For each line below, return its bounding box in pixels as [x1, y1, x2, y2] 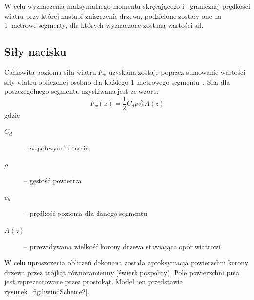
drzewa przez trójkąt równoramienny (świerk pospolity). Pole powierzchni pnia [4, 267, 240, 277]
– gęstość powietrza [24, 175, 82, 186]
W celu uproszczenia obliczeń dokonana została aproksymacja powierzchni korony [4, 257, 249, 268]
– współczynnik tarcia [24, 143, 89, 153]
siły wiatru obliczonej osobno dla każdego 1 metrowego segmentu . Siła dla [4, 76, 230, 86]
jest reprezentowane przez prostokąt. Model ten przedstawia [4, 277, 183, 287]
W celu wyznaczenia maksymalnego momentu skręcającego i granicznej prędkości [4, 1, 250, 11]
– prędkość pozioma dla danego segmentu [24, 208, 147, 218]
